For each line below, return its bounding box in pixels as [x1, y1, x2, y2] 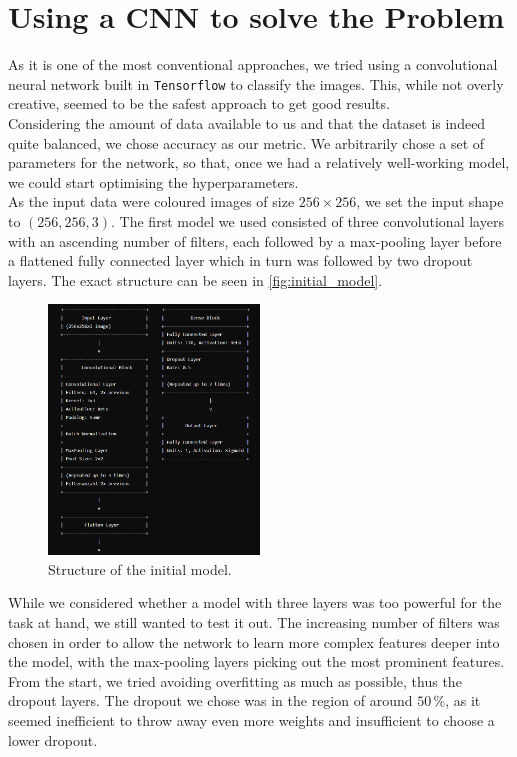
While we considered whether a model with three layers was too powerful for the [8, 592, 502, 613]
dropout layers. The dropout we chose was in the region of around [8, 690, 413, 711]
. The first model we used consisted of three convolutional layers [111, 210, 504, 231]
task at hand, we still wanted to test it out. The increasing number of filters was [8, 612, 500, 633]
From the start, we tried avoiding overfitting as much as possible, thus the [8, 670, 462, 691]
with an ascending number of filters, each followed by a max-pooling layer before [8, 230, 502, 251]
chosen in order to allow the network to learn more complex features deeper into [8, 631, 500, 652]
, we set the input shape [356, 191, 504, 212]
